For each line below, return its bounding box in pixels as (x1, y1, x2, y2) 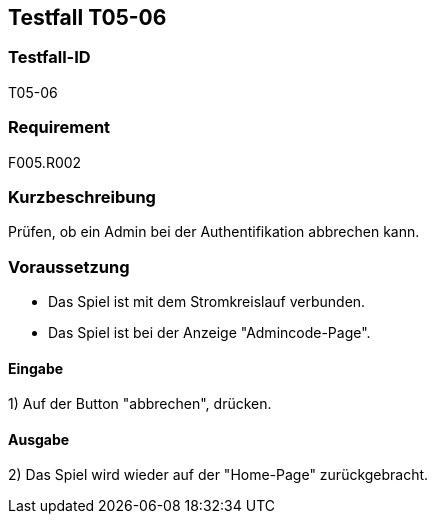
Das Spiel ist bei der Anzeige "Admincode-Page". (48, 324, 371, 342)
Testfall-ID (8, 47, 91, 68)
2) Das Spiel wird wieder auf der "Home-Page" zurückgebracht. (8, 466, 429, 484)
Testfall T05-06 (8, 5, 167, 30)
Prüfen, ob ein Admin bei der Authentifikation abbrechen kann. (8, 223, 420, 241)
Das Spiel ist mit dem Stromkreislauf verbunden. (48, 293, 366, 311)
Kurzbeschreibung (8, 186, 156, 207)
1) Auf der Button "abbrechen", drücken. (8, 395, 272, 413)
